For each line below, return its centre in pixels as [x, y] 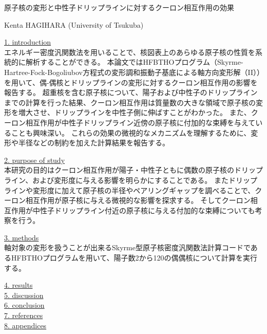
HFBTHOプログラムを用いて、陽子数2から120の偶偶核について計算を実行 [134, 258]
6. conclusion [24, 305]
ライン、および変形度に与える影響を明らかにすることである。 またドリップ [131, 180]
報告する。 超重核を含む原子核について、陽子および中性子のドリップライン [131, 92]
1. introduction [28, 42]
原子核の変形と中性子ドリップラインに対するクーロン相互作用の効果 [119, 7]
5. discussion [24, 295]
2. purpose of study [35, 160]
